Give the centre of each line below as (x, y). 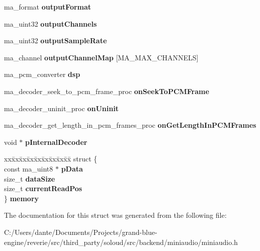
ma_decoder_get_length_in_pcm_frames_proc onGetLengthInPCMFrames (130, 125)
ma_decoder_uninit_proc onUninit (61, 108)
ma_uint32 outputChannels (51, 23)
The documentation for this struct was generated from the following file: (115, 215)
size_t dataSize (30, 178)
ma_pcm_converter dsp (42, 74)
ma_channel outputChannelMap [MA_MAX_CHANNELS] (101, 57)
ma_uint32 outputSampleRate (56, 40)
